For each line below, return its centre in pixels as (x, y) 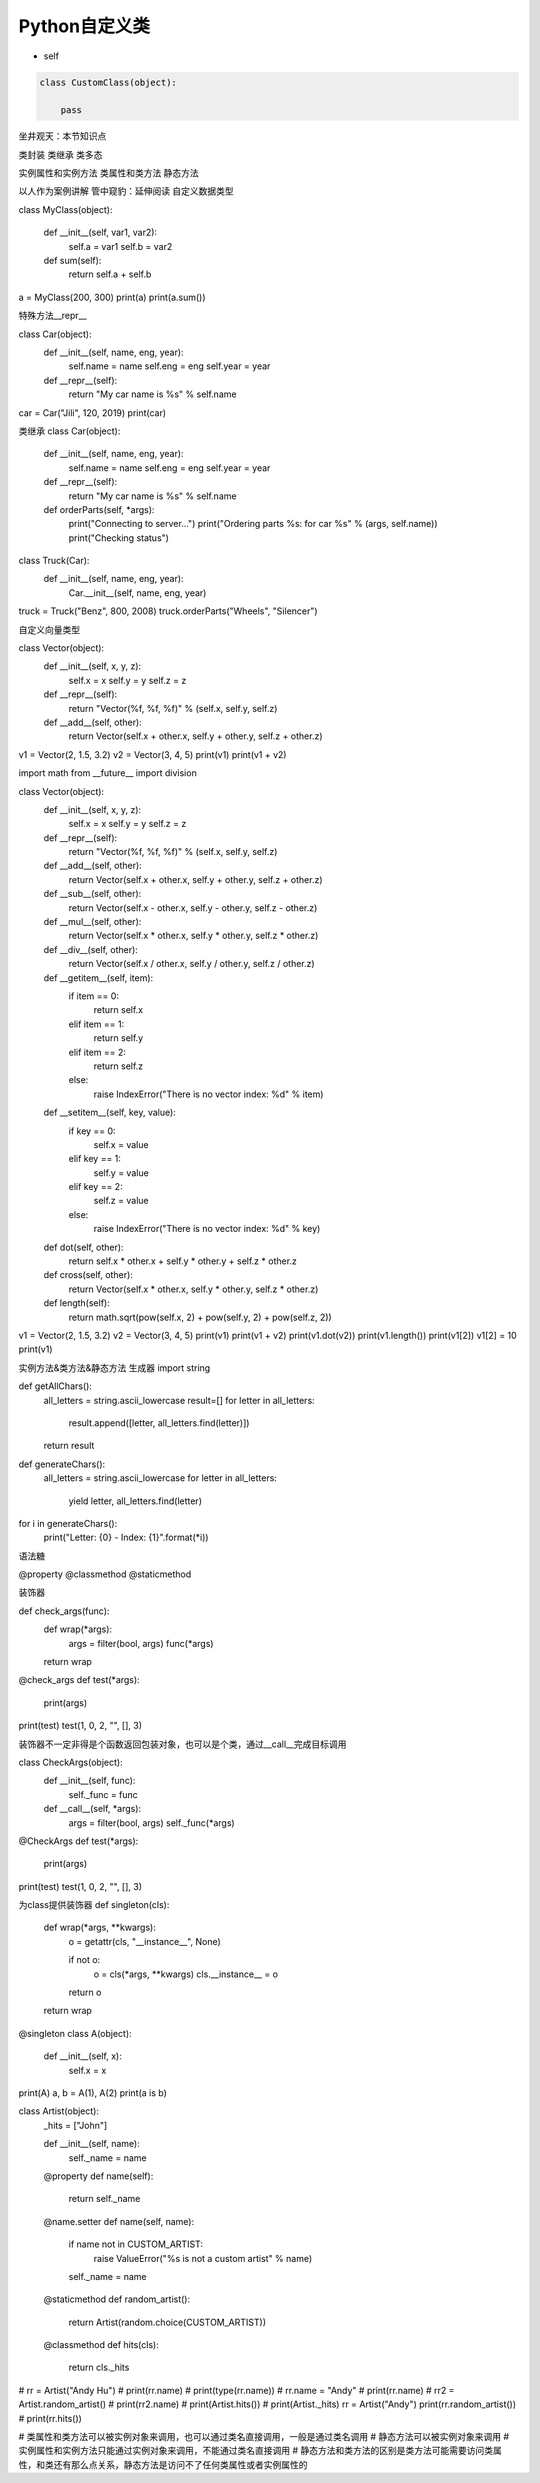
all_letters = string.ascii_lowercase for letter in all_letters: (160, 1478)
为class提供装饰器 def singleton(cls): (94, 1905)
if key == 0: (92, 1131)
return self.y (118, 1038)
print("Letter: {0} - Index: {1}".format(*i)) (126, 1537)
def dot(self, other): (83, 1247)
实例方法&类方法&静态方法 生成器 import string (114, 1367)
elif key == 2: (96, 1187)
